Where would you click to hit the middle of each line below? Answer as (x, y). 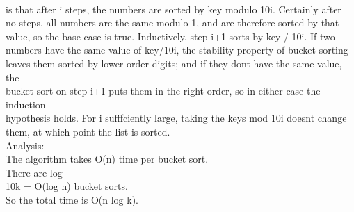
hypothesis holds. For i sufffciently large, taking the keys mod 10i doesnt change (176, 118)
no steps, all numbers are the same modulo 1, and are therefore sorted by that (172, 23)
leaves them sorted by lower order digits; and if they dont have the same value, (174, 63)
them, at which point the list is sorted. (88, 131)
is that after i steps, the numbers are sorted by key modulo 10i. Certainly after (174, 9)
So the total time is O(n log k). (72, 199)
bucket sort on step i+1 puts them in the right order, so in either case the (163, 91)
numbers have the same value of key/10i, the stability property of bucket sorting (177, 50)
